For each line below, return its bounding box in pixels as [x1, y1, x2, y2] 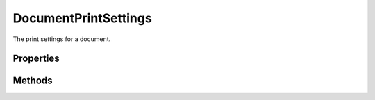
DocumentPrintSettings [12, 10, 152, 26]
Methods [12, 75, 53, 87]
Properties [12, 53, 60, 65]
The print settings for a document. [12, 35, 111, 43]
